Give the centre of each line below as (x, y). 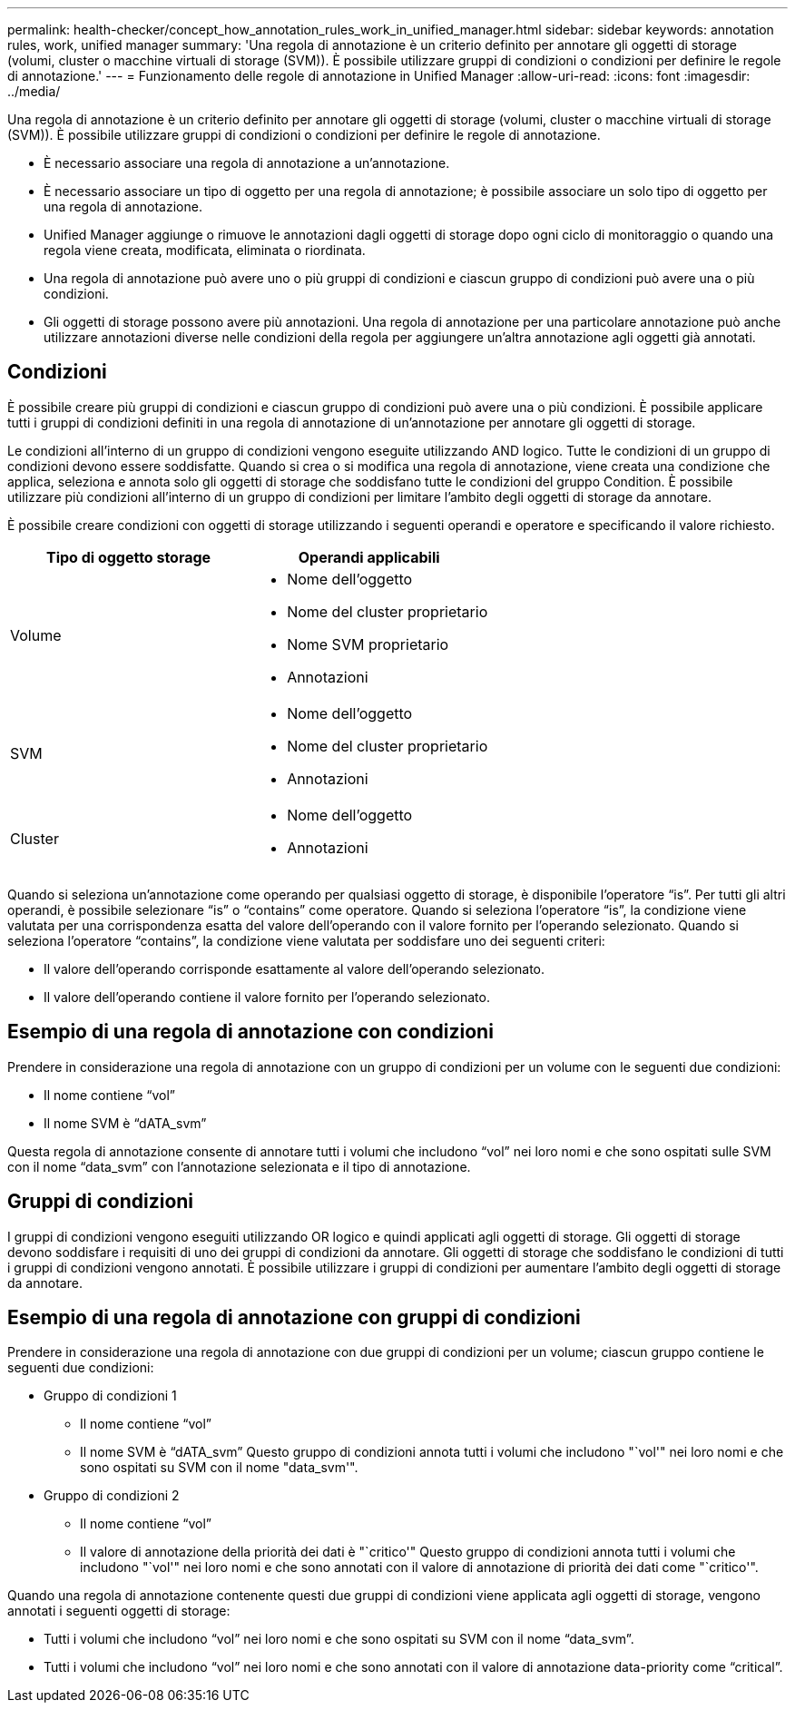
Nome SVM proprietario (368, 644)
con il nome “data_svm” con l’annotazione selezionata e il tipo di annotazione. (239, 1166)
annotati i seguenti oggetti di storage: (119, 1611)
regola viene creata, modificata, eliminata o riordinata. (205, 250)
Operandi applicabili (369, 557)
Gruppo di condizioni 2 (112, 1496)
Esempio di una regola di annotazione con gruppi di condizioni (294, 1317)
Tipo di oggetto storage (128, 557)
